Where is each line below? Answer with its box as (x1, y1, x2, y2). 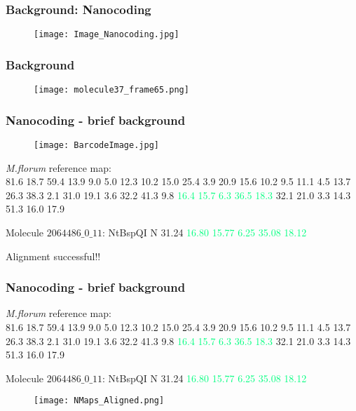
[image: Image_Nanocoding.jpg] (34, 29, 179, 40)
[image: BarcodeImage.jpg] (34, 140, 159, 150)
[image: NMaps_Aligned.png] (34, 396, 165, 406)
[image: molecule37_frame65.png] (34, 85, 189, 95)
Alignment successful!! (6, 248, 101, 263)
